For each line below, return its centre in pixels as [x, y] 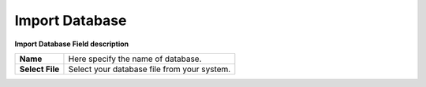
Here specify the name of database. [135, 59]
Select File [39, 69]
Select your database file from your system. [149, 69]
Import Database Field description [72, 44]
